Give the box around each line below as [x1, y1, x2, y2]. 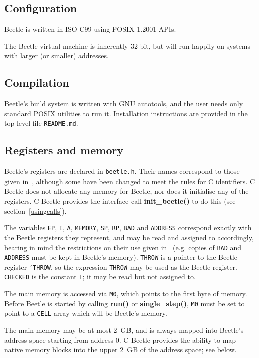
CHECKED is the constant [4, 271, 77, 282]
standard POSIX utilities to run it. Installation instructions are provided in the [4, 108, 248, 118]
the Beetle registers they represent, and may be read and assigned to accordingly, [4, 232, 254, 242]
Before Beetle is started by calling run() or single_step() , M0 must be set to [4, 298, 245, 308]
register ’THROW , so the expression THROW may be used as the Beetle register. [4, 261, 238, 272]
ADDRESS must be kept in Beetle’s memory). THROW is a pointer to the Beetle [4, 252, 237, 262]
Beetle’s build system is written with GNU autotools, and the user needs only [4, 98, 243, 109]
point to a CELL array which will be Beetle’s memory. [4, 308, 167, 318]
